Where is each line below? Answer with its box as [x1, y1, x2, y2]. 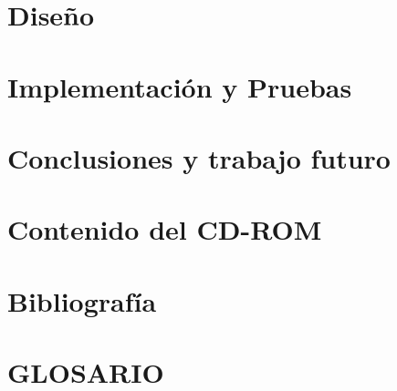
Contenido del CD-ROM [7, 211, 322, 248]
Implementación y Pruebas [7, 67, 352, 105]
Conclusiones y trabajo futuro [7, 139, 391, 176]
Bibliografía [7, 282, 157, 319]
